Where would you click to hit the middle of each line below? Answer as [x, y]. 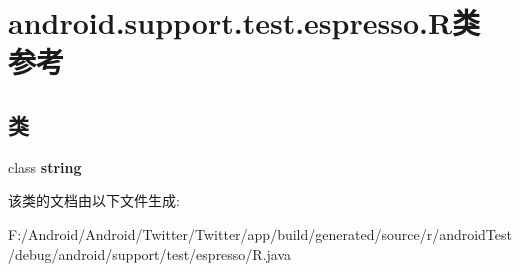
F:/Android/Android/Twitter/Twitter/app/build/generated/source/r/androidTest [260, 233]
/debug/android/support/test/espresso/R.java [150, 253]
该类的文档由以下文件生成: [94, 200]
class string [45, 166]
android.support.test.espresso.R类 [244, 22]
